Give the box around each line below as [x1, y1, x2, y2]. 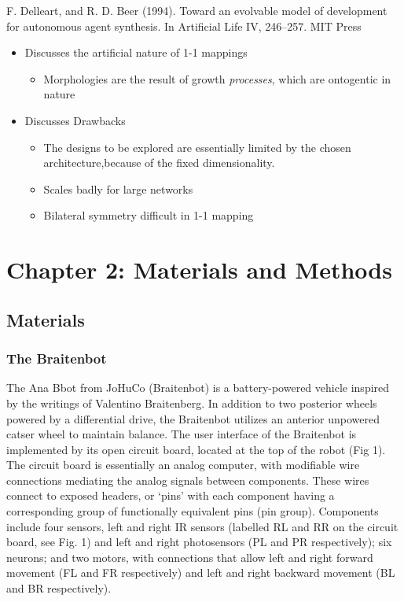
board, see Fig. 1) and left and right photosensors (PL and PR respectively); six [6, 534, 392, 550]
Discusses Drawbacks [24, 112, 126, 128]
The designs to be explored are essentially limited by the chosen [43, 138, 351, 155]
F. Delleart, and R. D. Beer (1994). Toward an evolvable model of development [6, 2, 387, 18]
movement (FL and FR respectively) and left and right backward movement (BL [6, 564, 395, 581]
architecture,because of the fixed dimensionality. [43, 154, 275, 171]
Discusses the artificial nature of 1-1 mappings [24, 44, 248, 61]
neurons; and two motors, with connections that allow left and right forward [6, 548, 373, 565]
